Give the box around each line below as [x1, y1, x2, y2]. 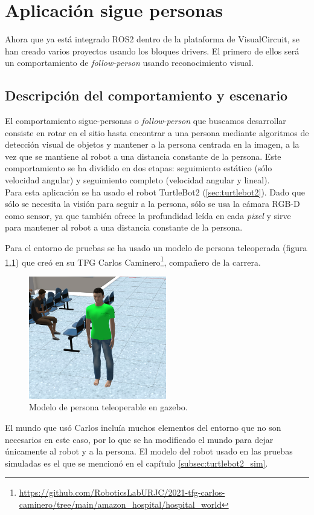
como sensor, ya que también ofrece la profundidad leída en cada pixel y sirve [5, 209, 291, 221]
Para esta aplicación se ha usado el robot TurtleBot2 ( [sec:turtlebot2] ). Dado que [5, 185, 305, 198]
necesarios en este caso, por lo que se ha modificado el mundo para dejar [5, 433, 274, 445]
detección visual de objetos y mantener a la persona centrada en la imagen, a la [5, 138, 300, 151]
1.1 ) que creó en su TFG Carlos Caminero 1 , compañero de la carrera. [5, 254, 261, 268]
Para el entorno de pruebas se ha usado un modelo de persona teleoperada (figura [5, 241, 307, 254]
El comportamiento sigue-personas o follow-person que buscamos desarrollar [5, 114, 286, 127]
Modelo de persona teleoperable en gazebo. [29, 401, 188, 413]
